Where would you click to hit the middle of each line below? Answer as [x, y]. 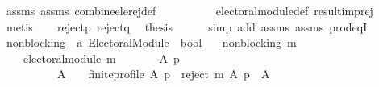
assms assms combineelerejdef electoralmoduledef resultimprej [189, 10]
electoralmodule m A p [101, 58]
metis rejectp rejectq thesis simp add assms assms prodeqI [187, 26]
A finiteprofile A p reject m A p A [163, 74]
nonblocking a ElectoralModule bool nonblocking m [151, 42]
